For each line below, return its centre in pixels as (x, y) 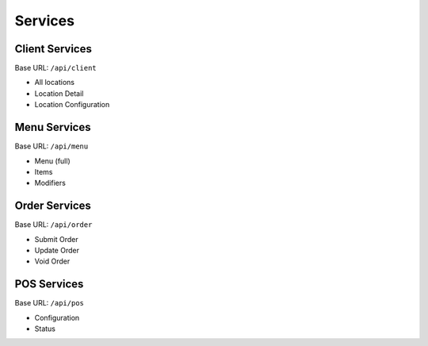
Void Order (52, 261)
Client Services (53, 49)
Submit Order (56, 239)
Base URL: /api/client (55, 68)
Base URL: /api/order (53, 225)
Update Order (57, 250)
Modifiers (50, 183)
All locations (55, 83)
